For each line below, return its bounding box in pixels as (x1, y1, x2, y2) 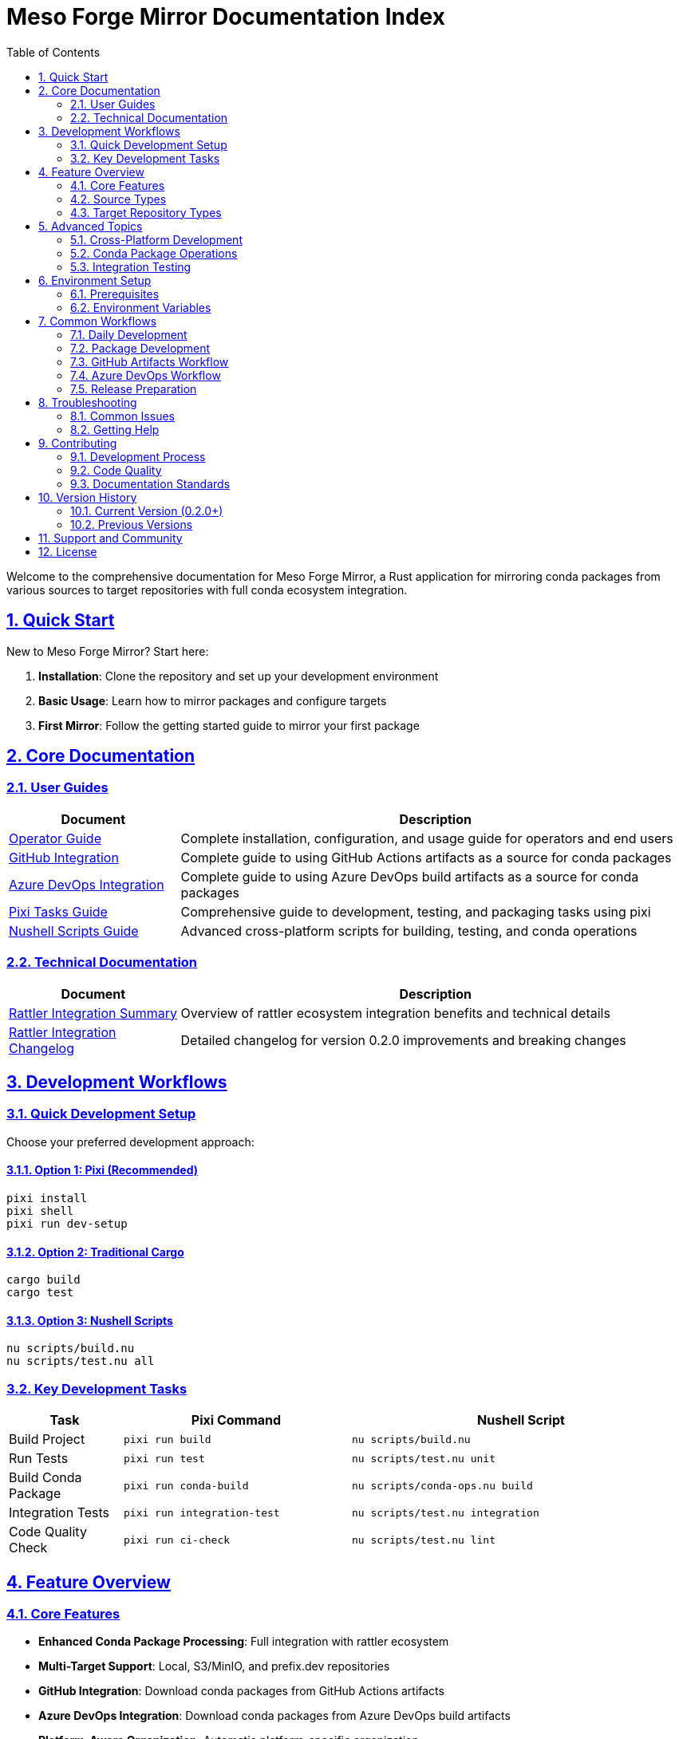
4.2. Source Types (70, 191, 167, 206)
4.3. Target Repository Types (70, 205, 222, 219)
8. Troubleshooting (38, 395, 137, 409)
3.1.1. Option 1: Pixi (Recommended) (6, 1163, 199, 1177)
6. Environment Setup (38, 273, 152, 287)
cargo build (6, 1273, 81, 1287)
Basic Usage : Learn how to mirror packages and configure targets (38, 693, 387, 708)
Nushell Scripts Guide (9, 922, 139, 939)
